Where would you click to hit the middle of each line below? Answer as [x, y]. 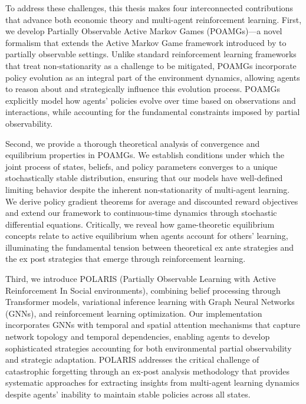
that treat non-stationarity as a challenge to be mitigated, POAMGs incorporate [151, 65]
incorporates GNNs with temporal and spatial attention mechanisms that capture [153, 325]
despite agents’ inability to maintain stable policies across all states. [128, 394]
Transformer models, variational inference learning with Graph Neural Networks [150, 302]
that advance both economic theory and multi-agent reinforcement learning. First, [154, 19]
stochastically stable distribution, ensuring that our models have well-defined [144, 178]
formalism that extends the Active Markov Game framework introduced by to [146, 42]
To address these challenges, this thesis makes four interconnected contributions [149, 8]
